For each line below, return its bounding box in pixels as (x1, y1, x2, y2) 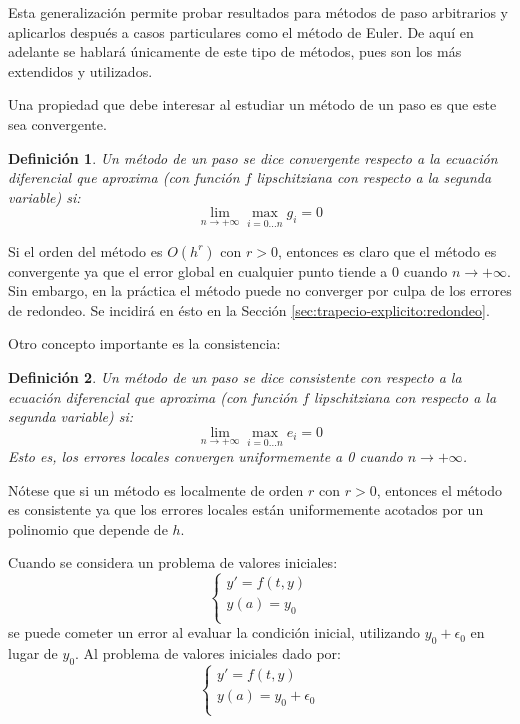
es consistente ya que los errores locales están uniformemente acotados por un (8, 499, 484, 520)
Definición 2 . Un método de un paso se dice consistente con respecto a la (8, 366, 462, 387)
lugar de (8, 643, 58, 664)
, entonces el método (376, 479, 502, 500)
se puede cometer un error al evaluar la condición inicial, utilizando (8, 622, 421, 643)
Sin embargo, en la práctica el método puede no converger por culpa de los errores (8, 280, 512, 301)
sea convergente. (8, 113, 107, 134)
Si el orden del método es (8, 240, 163, 261)
